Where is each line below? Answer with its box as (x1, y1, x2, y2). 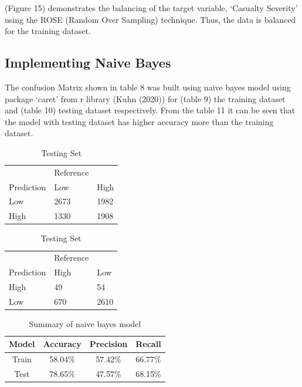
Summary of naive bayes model (29, 317, 141, 329)
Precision (89, 338, 128, 350)
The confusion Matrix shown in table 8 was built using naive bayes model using (5, 80, 291, 93)
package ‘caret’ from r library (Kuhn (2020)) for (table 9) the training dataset (5, 92, 286, 105)
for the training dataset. (5, 25, 91, 37)
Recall (135, 338, 161, 350)
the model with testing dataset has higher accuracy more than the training (5, 115, 274, 127)
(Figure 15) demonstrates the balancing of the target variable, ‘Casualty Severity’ (5, 2, 298, 14)
